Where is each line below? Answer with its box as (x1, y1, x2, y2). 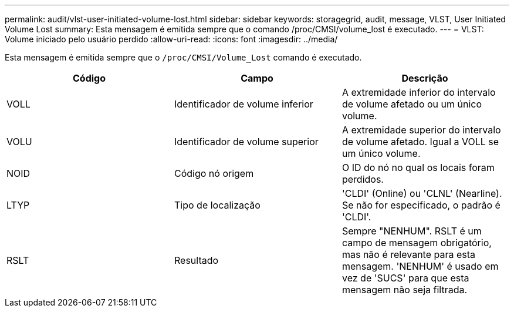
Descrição (401, 72, 448, 84)
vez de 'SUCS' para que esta (341, 272, 469, 284)
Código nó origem (174, 167, 254, 179)
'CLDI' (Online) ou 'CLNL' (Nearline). (341, 187, 502, 199)
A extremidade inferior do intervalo (341, 86, 496, 98)
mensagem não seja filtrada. (341, 284, 468, 296)
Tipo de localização (174, 199, 261, 211)
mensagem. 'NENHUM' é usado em (341, 260, 499, 272)
